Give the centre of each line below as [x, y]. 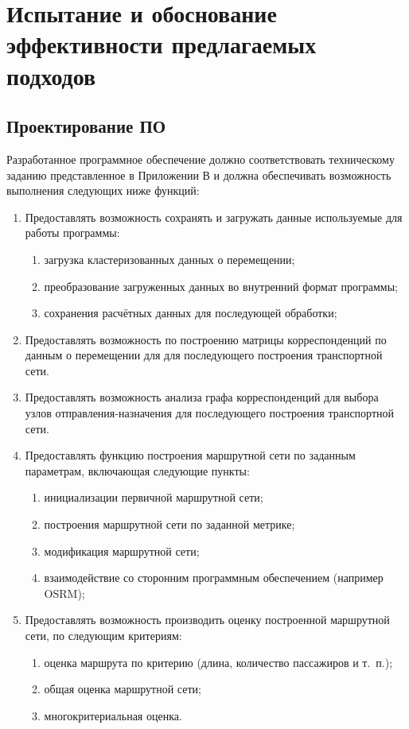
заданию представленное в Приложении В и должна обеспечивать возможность [199, 174]
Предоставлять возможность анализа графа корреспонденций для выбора [202, 397]
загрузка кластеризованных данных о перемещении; [169, 259]
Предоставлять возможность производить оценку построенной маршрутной [207, 620]
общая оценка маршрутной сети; [123, 689]
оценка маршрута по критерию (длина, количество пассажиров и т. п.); [218, 662]
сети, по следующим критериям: [103, 636]
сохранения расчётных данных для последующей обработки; [191, 313]
